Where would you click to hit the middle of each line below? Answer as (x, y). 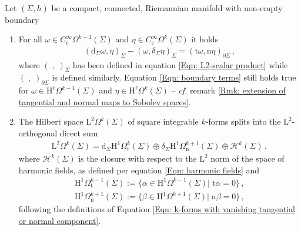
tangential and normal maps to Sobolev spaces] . (105, 101)
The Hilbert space (51, 121)
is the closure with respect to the (138, 158)
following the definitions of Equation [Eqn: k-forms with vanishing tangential (157, 209)
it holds (205, 39)
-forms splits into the (243, 121)
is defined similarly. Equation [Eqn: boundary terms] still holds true (174, 77)
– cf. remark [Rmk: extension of (228, 90)
